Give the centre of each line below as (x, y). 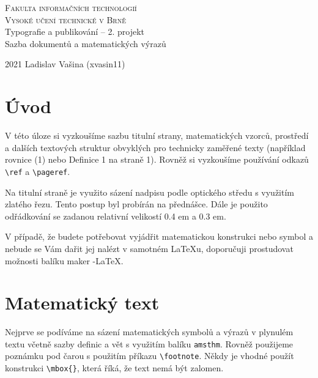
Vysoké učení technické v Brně (65, 19)
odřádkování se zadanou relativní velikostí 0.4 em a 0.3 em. (116, 216)
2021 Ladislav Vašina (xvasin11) (65, 64)
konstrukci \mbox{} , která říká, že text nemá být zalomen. (114, 368)
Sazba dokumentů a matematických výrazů (86, 43)
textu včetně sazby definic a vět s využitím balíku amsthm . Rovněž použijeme (149, 343)
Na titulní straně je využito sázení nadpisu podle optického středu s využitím (150, 192)
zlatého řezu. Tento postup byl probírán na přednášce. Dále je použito (136, 204)
